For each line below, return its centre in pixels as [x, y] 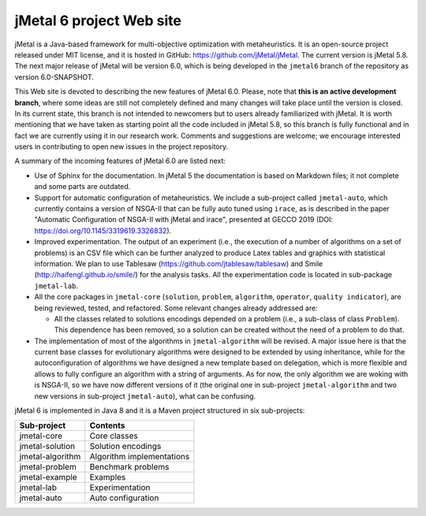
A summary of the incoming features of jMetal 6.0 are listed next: [120, 161]
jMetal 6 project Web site [98, 20]
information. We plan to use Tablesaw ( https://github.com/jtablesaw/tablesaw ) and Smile [179, 263]
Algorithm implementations [140, 457]
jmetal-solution [47, 447]
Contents [107, 425]
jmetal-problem [48, 467]
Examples [108, 477]
